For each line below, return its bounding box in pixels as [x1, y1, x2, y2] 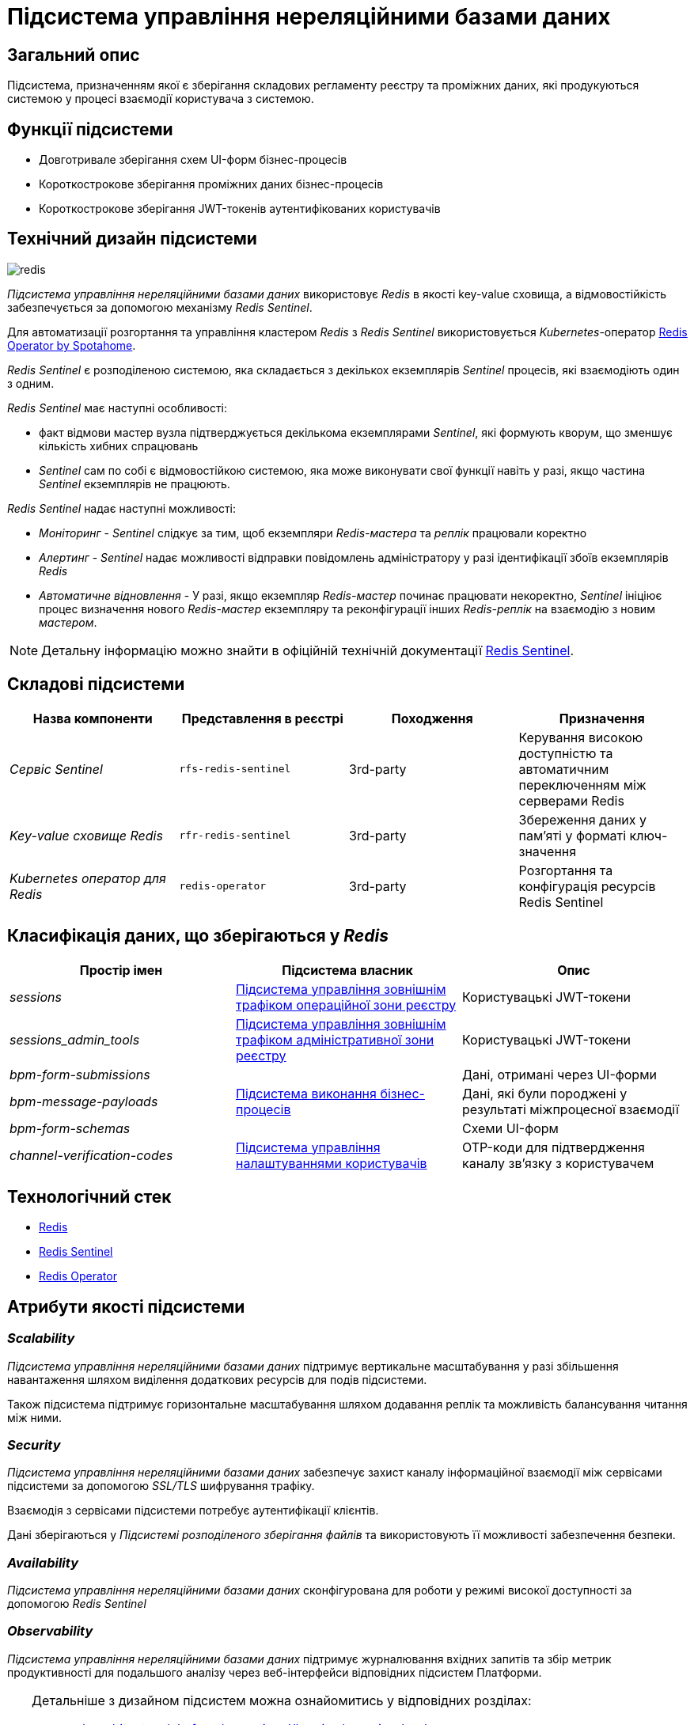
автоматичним [518, 760, 609, 777]
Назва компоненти [32, 710, 153, 726]
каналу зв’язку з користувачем [461, 1154, 654, 1171]
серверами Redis [518, 792, 624, 809]
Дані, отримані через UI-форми [461, 1066, 657, 1082]
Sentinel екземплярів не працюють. [39, 476, 230, 491]
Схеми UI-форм [461, 1120, 559, 1136]
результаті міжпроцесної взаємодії [461, 1101, 679, 1117]
